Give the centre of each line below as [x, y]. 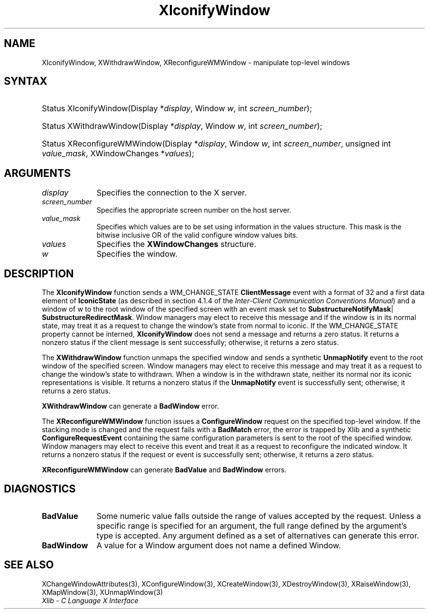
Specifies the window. [137, 254]
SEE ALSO [29, 565]
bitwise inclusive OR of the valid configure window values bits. [197, 235]
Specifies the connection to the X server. [172, 193]
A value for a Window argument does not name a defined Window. [219, 545]
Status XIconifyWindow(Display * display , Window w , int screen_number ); [177, 109]
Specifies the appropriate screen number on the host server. [194, 210]
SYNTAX [26, 81]
